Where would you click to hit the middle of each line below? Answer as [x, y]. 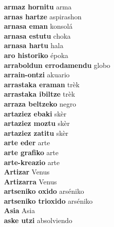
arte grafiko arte [31, 152]
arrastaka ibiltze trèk [40, 94]
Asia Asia [20, 210]
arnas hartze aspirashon [43, 16]
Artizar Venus [27, 172]
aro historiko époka [36, 55]
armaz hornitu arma [38, 6]
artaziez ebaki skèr [35, 113]
